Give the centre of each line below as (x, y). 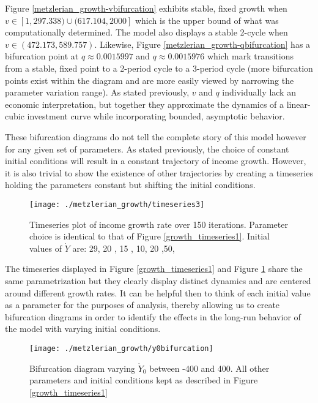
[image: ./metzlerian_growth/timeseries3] (117, 204)
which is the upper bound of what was (207, 20)
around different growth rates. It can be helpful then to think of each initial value (158, 292)
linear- (298, 104)
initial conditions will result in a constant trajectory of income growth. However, (156, 161)
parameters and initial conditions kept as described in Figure (144, 380)
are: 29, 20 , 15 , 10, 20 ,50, (124, 248)
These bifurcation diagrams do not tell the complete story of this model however (156, 136)
